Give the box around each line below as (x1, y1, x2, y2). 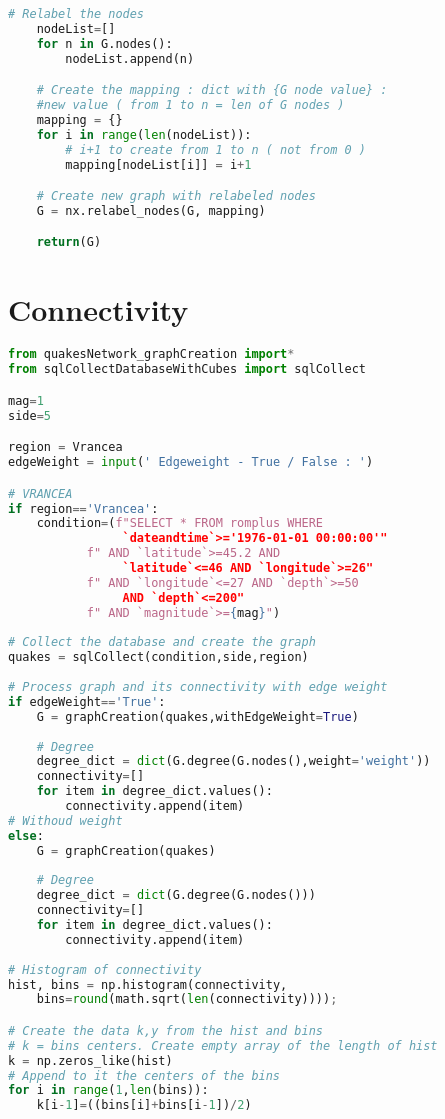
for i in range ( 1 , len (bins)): (8, 1083, 209, 1098)
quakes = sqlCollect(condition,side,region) (8, 650, 309, 665)
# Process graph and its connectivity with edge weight (8, 680, 388, 695)
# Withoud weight (8, 813, 123, 828)
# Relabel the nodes (8, 7, 145, 21)
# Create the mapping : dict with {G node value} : (36, 83, 388, 98)
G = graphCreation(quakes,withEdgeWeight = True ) (36, 709, 359, 724)
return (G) (36, 235, 102, 250)
